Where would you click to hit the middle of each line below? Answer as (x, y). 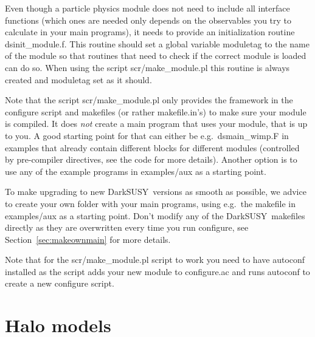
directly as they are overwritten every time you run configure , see (127, 227)
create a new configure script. (60, 283)
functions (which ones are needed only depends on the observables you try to (148, 20)
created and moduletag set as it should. (78, 79)
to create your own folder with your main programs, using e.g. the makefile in (150, 203)
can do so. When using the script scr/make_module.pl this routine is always (147, 67)
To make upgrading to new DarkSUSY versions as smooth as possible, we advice (156, 192)
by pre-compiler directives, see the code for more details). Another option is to (151, 159)
